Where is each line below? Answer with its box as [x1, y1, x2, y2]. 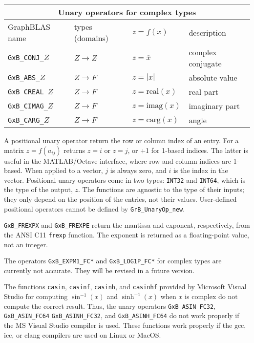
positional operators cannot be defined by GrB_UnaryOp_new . [4, 203, 185, 214]
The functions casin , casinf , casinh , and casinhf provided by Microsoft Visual [4, 281, 247, 292]
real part [189, 86, 218, 97]
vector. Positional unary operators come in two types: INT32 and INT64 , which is [4, 174, 246, 185]
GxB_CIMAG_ [8, 102, 48, 110]
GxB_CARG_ [8, 116, 44, 124]
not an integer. [4, 239, 48, 249]
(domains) [74, 32, 109, 43]
